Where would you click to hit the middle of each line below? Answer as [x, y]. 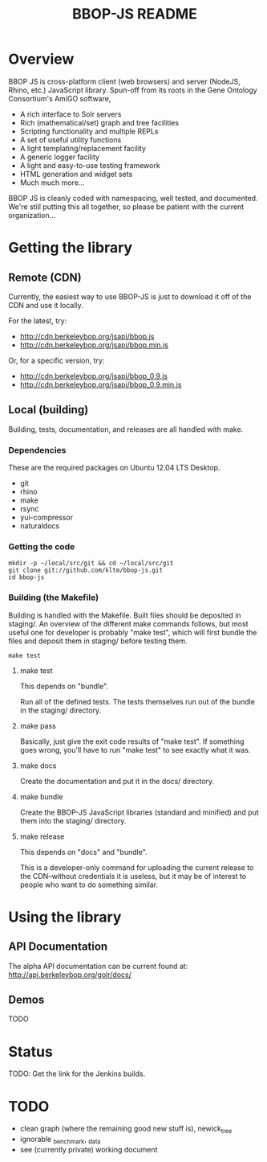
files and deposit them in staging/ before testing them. [98, 641]
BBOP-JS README [135, 14]
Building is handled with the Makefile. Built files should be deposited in [125, 615]
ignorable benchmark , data [60, 1140]
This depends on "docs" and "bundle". [83, 852]
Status [31, 1051]
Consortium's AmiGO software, [60, 98]
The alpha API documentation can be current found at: [98, 966]
